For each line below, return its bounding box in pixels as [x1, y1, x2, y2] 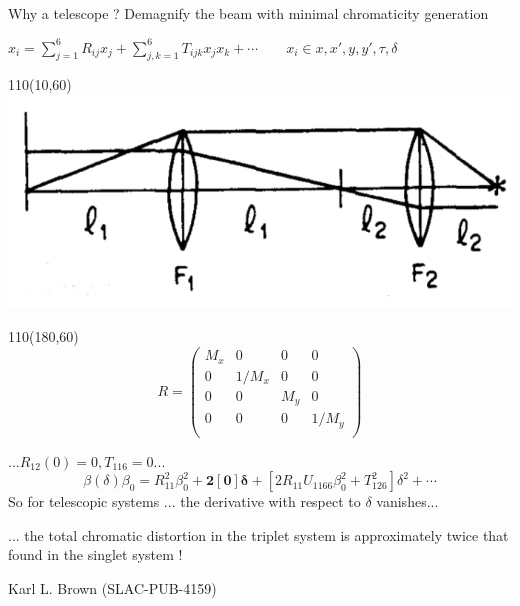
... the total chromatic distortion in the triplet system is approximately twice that [8, 524, 509, 545]
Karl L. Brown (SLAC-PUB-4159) [8, 578, 217, 599]
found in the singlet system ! [8, 544, 183, 565]
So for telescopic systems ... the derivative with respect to [8, 491, 361, 512]
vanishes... [376, 491, 439, 512]
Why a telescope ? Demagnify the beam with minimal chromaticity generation [8, 3, 489, 23]
